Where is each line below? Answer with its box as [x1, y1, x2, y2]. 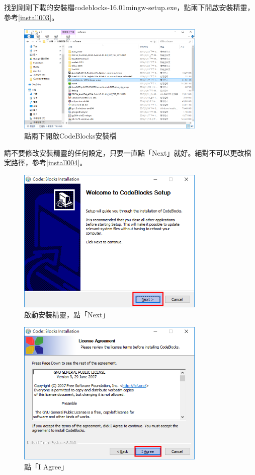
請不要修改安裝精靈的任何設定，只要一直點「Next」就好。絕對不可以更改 [4, 147, 244, 158]
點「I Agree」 [24, 461, 68, 471]
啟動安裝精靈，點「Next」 [24, 309, 110, 320]
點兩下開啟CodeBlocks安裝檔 [24, 130, 117, 141]
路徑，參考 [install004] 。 [11, 157, 87, 168]
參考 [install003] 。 [4, 12, 59, 22]
